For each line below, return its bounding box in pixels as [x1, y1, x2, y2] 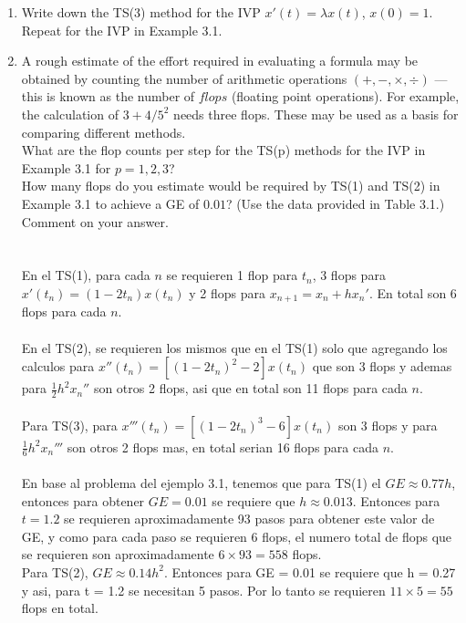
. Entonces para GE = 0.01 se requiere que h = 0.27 [164, 562, 456, 581]
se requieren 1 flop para [166, 265, 298, 285]
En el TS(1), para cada [21, 265, 150, 285]
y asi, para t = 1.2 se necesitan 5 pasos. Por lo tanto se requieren [21, 580, 386, 599]
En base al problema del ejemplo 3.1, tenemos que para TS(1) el [21, 472, 381, 492]
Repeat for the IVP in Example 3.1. [21, 20, 223, 39]
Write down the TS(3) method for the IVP [21, 3, 261, 21]
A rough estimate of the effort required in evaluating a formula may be [21, 51, 419, 70]
